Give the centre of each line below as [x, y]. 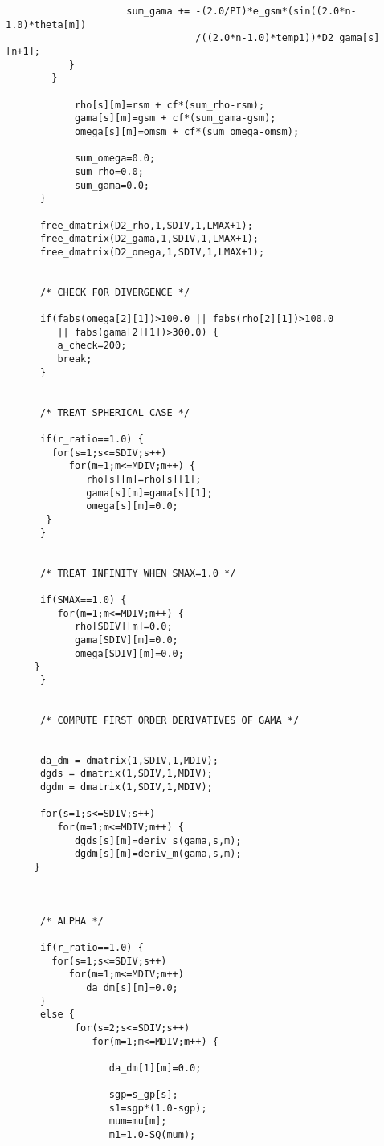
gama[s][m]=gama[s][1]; [149, 493]
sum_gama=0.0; [112, 185]
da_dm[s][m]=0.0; [132, 987]
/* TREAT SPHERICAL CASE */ [115, 412]
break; [75, 359]
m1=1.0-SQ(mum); [152, 1135]
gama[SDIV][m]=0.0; [126, 640]
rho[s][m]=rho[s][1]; [144, 479]
